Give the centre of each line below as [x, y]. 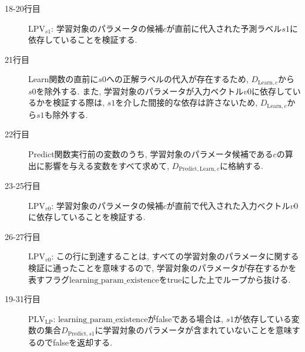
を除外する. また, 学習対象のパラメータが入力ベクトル [140, 91]
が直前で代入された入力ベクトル [228, 205]
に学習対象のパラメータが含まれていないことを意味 [193, 330]
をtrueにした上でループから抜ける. [225, 279]
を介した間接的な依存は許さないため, [187, 102]
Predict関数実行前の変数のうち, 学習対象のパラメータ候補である [151, 154]
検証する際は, [78, 102]
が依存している [263, 318]
